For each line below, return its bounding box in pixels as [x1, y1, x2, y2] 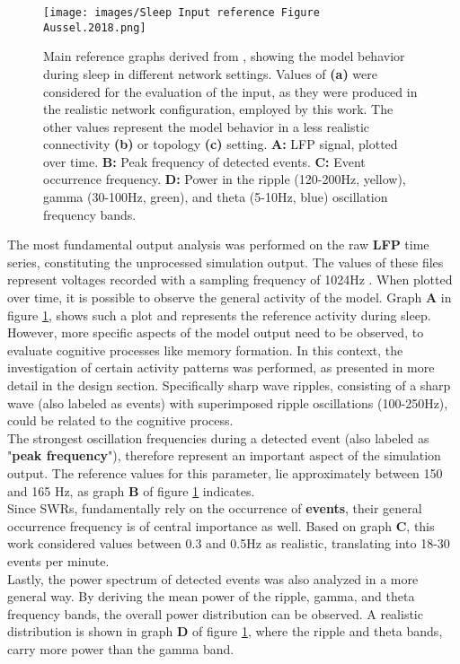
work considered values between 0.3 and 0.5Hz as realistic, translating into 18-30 [7, 534, 450, 553]
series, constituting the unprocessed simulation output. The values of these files [7, 252, 444, 271]
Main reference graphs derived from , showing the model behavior [43, 47, 405, 66]
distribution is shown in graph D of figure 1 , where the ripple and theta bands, [7, 622, 443, 641]
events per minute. [7, 551, 110, 570]
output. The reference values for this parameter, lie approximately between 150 [7, 463, 443, 482]
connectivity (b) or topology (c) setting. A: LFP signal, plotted [43, 135, 398, 153]
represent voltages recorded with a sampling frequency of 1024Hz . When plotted [7, 270, 453, 289]
